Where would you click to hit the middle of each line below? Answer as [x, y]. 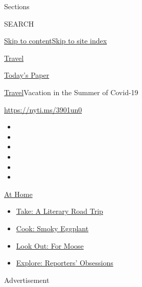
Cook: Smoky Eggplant [52, 228]
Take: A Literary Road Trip [60, 211]
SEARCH [19, 23]
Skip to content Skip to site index [56, 41]
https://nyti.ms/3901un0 [43, 109]
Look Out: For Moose [50, 245]
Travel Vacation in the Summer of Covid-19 [71, 92]
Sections [17, 6]
